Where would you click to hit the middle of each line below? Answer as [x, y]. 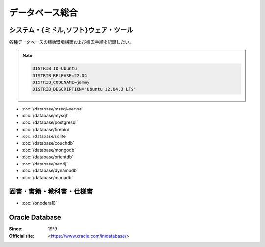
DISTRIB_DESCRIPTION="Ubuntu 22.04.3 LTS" [84, 89]
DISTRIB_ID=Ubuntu [55, 69]
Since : [16, 229]
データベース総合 [43, 13]
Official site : [22, 236]
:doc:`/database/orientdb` [47, 157]
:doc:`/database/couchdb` [48, 143]
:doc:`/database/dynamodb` [50, 171]
